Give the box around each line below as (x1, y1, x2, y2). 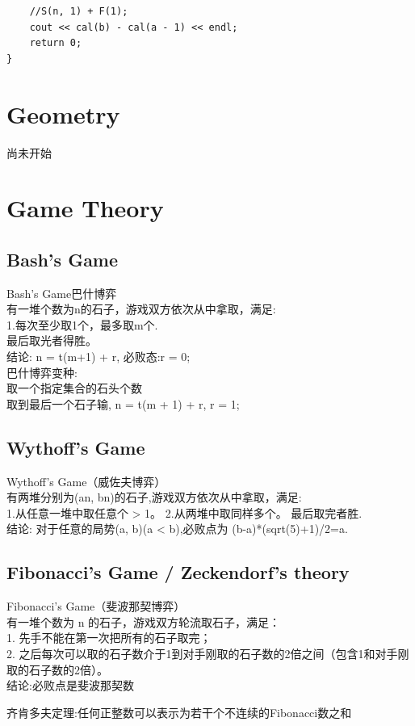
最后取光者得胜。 (6, 332, 97, 349)
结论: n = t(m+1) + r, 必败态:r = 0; (6, 348, 191, 365)
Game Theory (6, 191, 164, 225)
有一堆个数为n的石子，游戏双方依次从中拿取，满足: (6, 300, 276, 317)
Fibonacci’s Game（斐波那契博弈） (6, 598, 186, 615)
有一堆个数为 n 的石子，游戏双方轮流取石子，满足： (6, 613, 281, 630)
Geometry (6, 97, 120, 130)
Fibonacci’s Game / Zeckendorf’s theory (6, 560, 350, 585)
